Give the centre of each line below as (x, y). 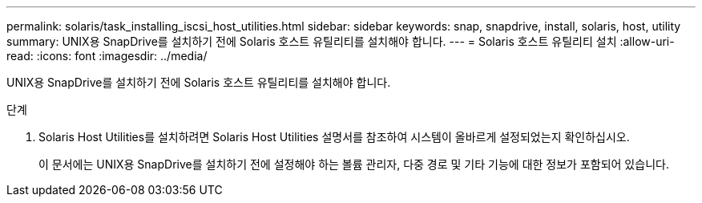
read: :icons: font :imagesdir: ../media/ (107, 56)
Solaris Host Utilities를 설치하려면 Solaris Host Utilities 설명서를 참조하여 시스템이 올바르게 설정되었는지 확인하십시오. (334, 137)
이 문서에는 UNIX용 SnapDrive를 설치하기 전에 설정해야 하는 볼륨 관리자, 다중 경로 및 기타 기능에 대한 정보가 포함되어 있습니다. (354, 164)
